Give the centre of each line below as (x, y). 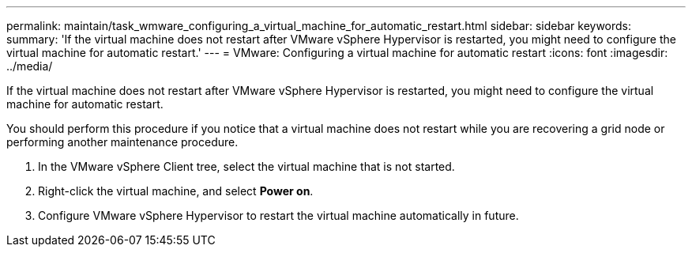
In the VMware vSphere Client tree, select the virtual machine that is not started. (246, 166)
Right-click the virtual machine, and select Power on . (176, 191)
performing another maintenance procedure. (122, 142)
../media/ (30, 66)
